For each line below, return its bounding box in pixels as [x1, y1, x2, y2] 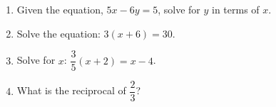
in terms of [212, 2, 260, 16]
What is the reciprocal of [16, 83, 126, 98]
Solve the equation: [16, 26, 101, 40]
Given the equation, [16, 2, 103, 16]
